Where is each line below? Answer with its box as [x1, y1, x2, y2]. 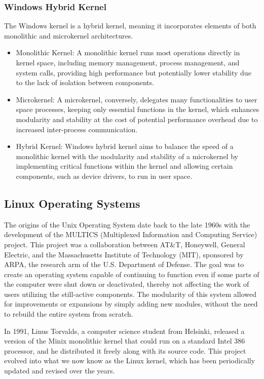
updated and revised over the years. [4, 365, 115, 376]
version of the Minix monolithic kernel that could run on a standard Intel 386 [4, 335, 245, 346]
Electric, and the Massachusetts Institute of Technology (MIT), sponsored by [4, 249, 244, 259]
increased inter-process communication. [16, 124, 138, 134]
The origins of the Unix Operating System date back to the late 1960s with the [4, 219, 250, 230]
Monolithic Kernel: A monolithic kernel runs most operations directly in [16, 47, 240, 58]
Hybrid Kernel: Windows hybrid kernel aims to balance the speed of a [16, 141, 234, 151]
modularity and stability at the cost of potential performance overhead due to [16, 113, 258, 124]
